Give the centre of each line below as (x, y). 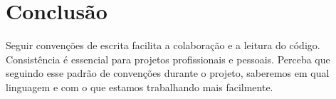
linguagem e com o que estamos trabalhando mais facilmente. (140, 87)
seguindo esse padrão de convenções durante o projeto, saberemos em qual (168, 73)
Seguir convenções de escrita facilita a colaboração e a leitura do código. (163, 45)
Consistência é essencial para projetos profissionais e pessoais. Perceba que (168, 59)
